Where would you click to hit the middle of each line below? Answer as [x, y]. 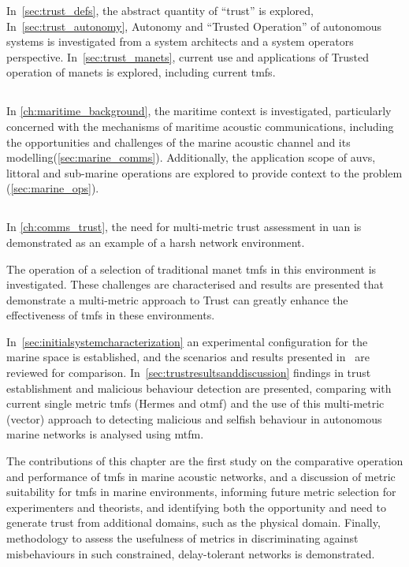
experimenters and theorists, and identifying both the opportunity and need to [196, 507]
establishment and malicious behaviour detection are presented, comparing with [199, 388]
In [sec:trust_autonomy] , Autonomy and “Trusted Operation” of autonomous [194, 26]
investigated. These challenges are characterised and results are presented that [195, 284]
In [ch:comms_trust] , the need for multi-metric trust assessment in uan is [184, 227]
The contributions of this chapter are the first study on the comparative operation [205, 461]
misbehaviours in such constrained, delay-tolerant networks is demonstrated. [191, 553]
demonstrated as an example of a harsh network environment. [156, 242]
